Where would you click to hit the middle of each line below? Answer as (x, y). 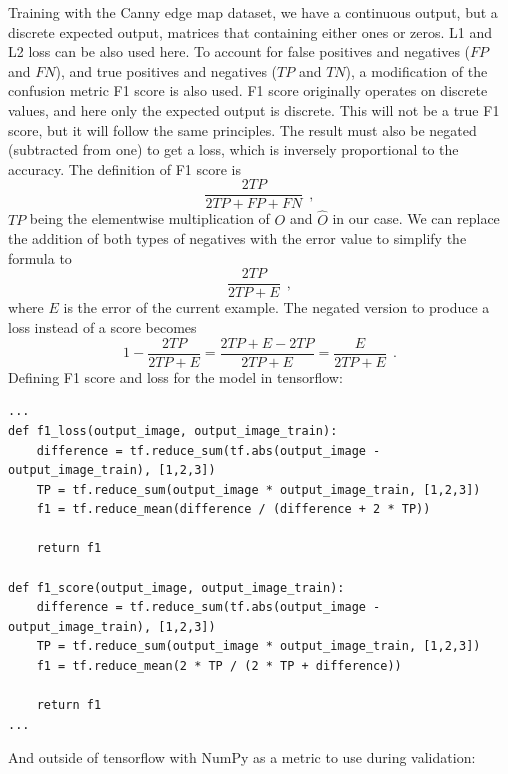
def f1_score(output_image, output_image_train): (176, 587)
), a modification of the (416, 70)
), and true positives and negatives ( (166, 70)
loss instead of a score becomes (102, 327)
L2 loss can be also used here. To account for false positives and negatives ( (239, 51)
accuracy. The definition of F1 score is (124, 168)
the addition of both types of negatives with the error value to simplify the (237, 238)
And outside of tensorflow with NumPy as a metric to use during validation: (242, 757)
